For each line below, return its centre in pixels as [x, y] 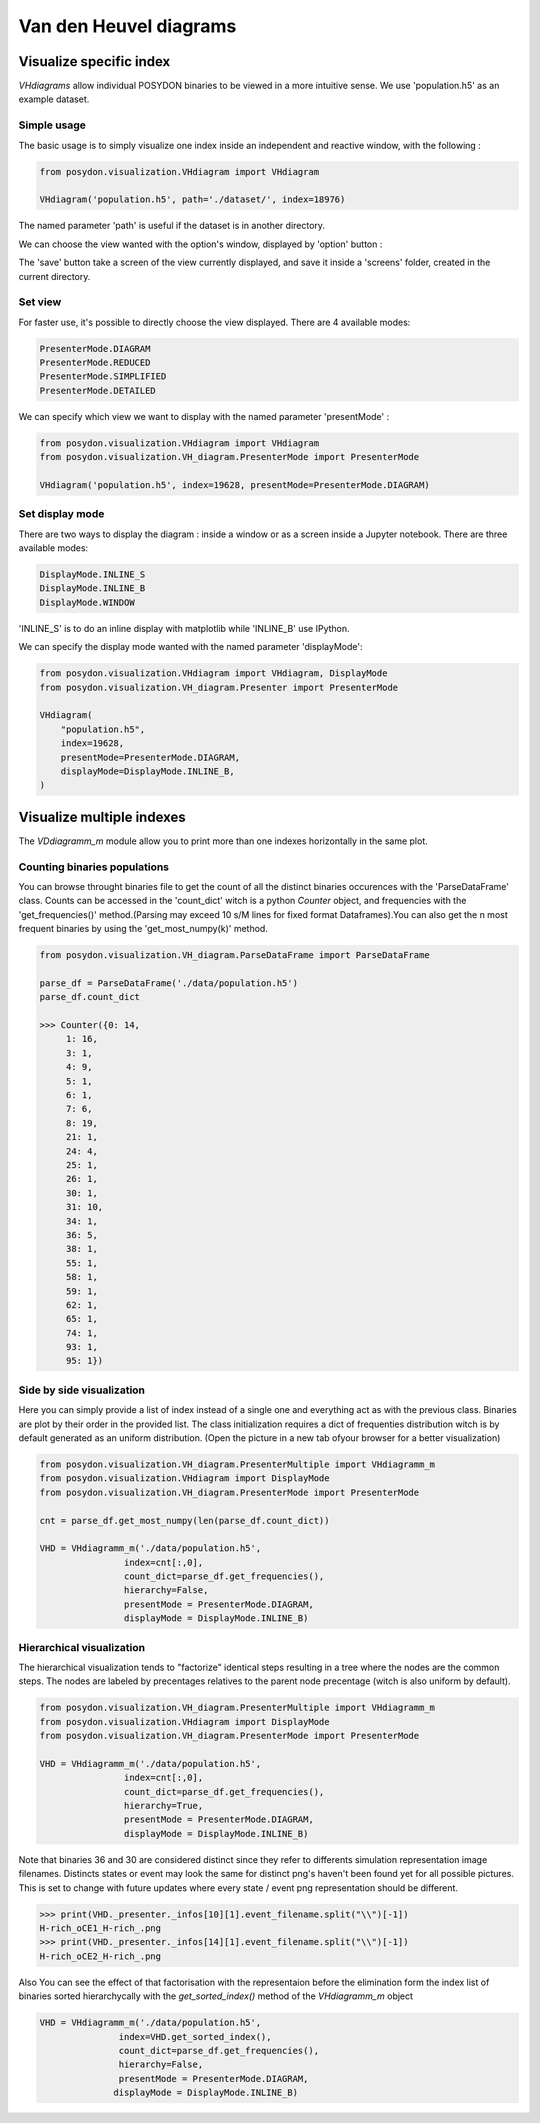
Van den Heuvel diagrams [127, 26]
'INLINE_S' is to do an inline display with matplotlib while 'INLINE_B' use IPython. [184, 628]
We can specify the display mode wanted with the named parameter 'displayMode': [190, 647]
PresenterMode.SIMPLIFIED [103, 376]
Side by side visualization [81, 1390]
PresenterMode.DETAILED [98, 390]
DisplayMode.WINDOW [87, 602]
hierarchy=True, [163, 1806]
